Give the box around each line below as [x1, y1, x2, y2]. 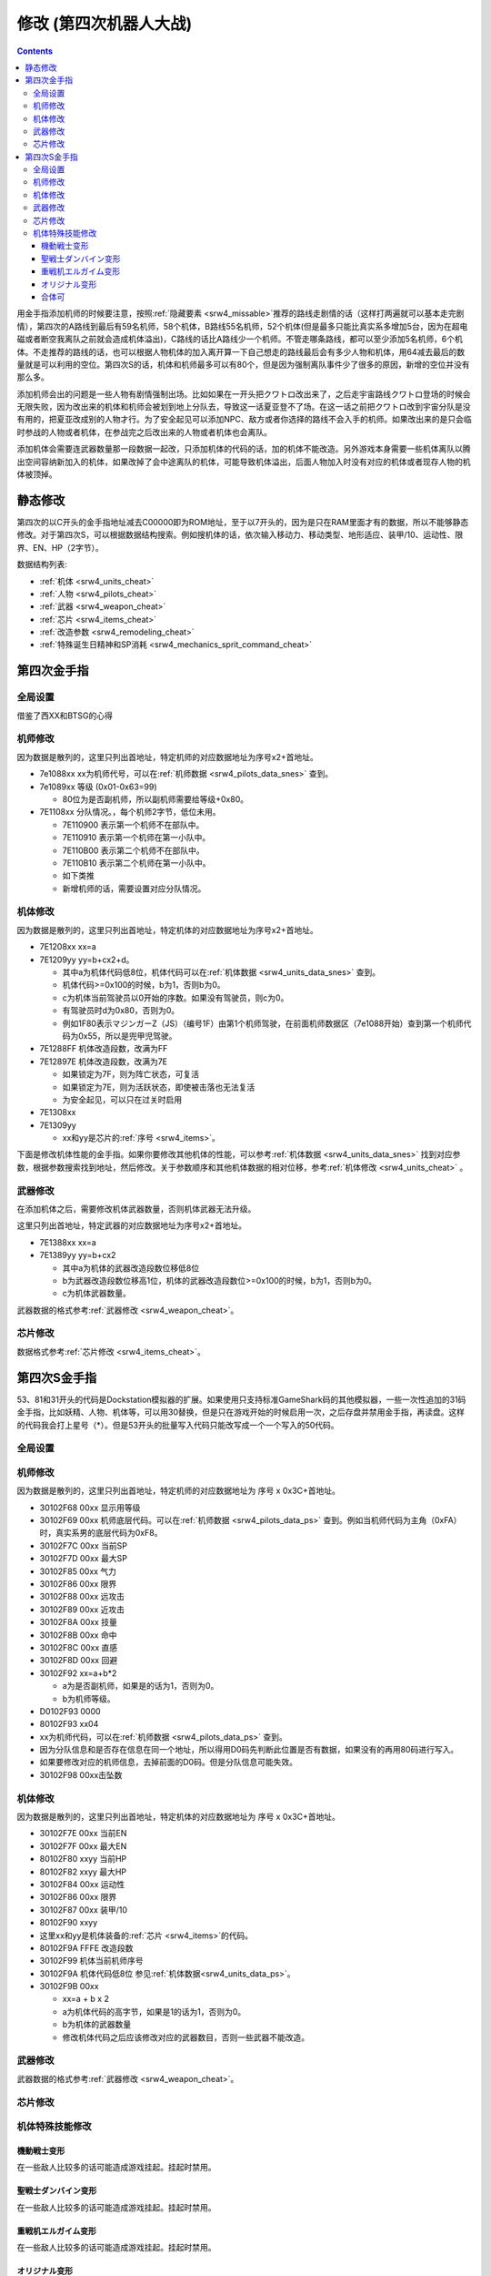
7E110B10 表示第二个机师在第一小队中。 [62, 857, 211, 869]
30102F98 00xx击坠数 [39, 1769, 123, 1780]
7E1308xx [39, 1107, 76, 1118]
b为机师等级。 [62, 1693, 115, 1704]
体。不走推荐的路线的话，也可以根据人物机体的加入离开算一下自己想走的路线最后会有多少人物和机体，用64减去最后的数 [16, 346, 466, 357]
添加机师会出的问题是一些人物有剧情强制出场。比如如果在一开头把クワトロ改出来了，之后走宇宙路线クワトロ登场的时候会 [16, 388, 471, 400]
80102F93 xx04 [39, 1719, 99, 1730]
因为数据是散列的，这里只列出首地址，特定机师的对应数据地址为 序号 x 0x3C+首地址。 [16, 1485, 341, 1497]
